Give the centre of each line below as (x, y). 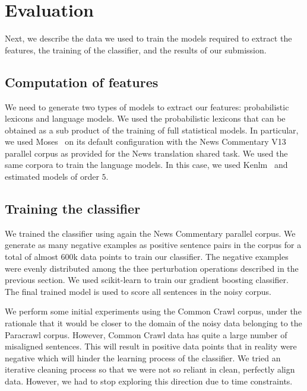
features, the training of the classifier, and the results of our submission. (136, 50)
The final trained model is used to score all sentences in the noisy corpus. (138, 291)
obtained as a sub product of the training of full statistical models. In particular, (152, 130)
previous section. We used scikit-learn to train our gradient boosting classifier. (147, 280)
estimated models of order (52, 177)
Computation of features (82, 82)
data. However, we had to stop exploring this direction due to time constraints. (149, 381)
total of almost (31, 257)
